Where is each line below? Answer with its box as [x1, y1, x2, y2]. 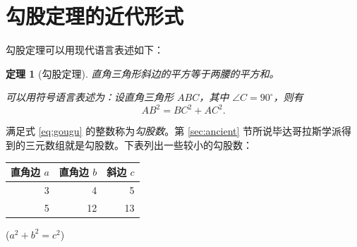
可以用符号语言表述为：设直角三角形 [6, 90, 174, 104]
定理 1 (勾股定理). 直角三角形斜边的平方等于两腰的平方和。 [6, 66, 279, 80]
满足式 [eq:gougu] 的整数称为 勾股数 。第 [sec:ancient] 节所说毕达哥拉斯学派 [6, 123, 342, 138]
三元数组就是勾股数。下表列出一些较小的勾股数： [25, 138, 253, 152]
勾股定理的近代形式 [6, 1, 184, 30]
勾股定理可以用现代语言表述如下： [6, 42, 164, 57]
